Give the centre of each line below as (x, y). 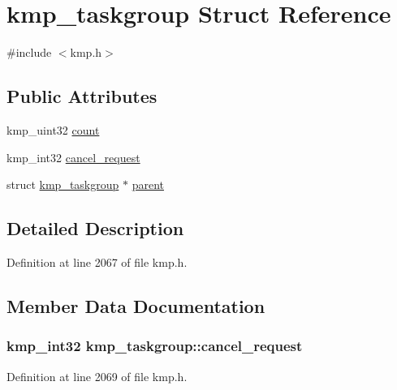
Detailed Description (95, 228)
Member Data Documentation (136, 305)
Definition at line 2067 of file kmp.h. (97, 261)
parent (148, 184)
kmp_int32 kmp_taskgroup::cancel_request (155, 346)
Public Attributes (82, 96)
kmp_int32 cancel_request (73, 157)
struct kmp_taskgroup (63, 184)
